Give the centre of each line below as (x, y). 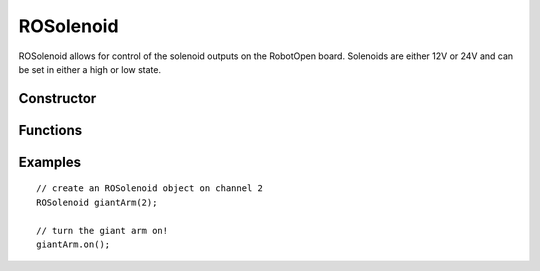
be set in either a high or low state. (90, 69)
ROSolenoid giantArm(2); (97, 202)
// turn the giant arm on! (102, 230)
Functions (50, 130)
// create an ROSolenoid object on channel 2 (150, 188)
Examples (50, 161)
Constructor (57, 98)
